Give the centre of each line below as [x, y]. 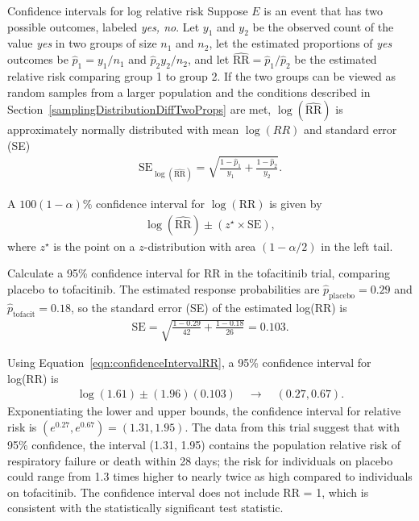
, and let [208, 59]
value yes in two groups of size [82, 43]
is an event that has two [323, 10]
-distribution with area [200, 246]
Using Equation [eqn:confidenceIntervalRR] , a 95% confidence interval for [189, 363]
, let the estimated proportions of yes [301, 43]
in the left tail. [357, 246]
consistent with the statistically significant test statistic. [145, 508]
